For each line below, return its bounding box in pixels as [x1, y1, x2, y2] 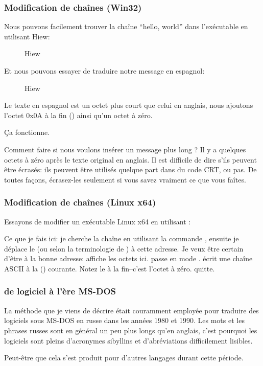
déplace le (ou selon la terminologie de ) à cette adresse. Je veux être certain [4, 243, 244, 254]
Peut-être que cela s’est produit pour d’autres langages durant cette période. [4, 352, 244, 363]
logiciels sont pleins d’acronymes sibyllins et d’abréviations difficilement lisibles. [4, 335, 253, 346]
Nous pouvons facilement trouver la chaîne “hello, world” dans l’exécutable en [4, 21, 248, 32]
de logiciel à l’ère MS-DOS [4, 285, 116, 298]
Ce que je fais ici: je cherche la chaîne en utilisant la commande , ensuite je [4, 233, 239, 244]
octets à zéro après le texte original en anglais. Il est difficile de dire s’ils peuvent [4, 154, 257, 165]
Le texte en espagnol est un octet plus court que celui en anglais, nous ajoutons [4, 100, 253, 110]
